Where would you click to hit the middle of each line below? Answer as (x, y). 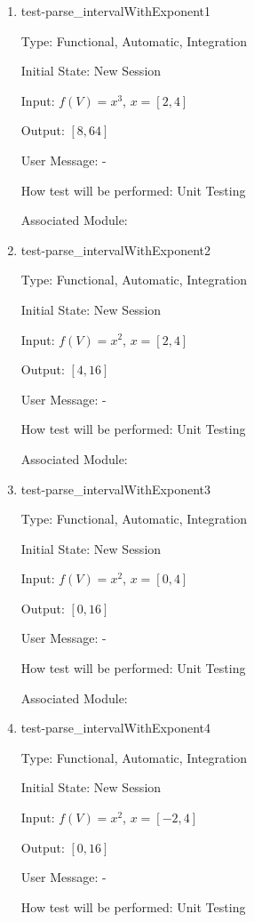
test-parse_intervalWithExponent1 (115, 11)
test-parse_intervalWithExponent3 (115, 489)
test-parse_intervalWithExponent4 (115, 728)
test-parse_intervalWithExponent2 (115, 249)
